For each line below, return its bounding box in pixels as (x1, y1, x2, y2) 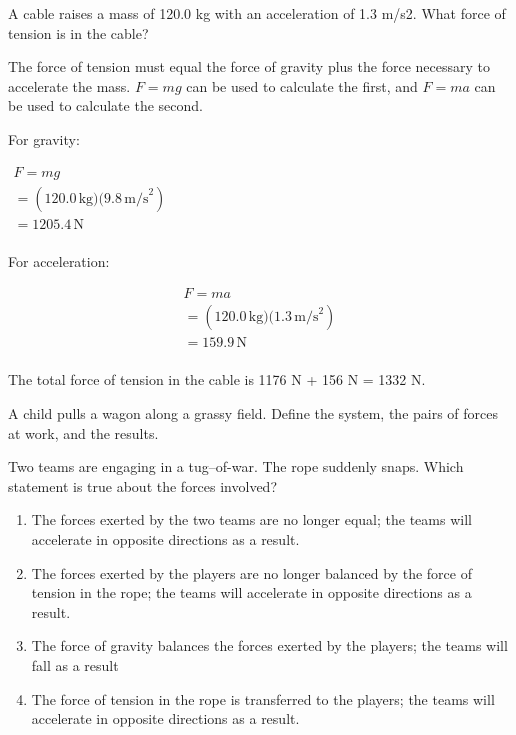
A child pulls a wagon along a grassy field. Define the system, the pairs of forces (8, 403, 499, 423)
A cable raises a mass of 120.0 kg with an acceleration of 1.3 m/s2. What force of (8, 3, 506, 23)
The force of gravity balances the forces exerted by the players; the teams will (31, 635, 508, 656)
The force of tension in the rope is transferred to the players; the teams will (31, 688, 495, 709)
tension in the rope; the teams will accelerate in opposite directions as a (31, 582, 472, 603)
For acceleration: (8, 250, 110, 271)
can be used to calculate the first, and (186, 75, 418, 96)
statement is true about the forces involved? (8, 475, 278, 496)
